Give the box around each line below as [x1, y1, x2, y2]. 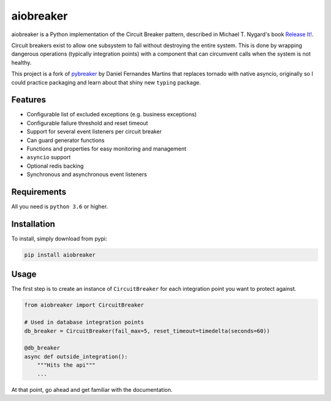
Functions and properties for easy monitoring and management [26, 144, 187, 152]
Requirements [11, 187, 67, 197]
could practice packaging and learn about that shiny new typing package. [11, 78, 201, 86]
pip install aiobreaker [24, 251, 96, 258]
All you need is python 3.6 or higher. [11, 203, 108, 211]
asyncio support [26, 154, 71, 161]
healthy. [11, 59, 32, 66]
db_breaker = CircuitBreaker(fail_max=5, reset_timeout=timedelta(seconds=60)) [24, 328, 270, 334]
